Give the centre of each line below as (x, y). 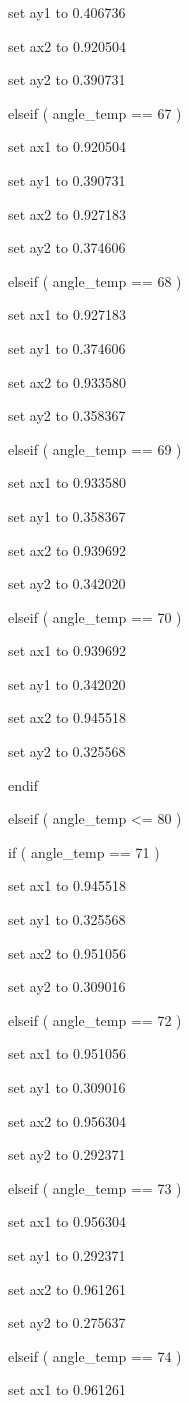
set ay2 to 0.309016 (67, 986)
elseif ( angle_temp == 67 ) (95, 112)
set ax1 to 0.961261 (67, 1389)
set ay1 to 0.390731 (67, 179)
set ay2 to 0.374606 (67, 247)
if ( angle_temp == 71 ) (84, 851)
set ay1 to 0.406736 (67, 12)
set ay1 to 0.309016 (67, 1087)
